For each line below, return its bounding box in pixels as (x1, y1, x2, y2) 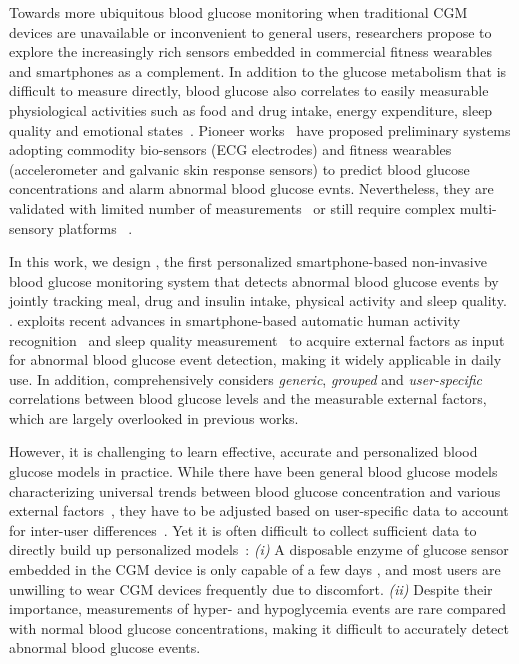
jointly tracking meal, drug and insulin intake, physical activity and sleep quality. (9, 290, 507, 311)
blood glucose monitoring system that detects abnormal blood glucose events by (9, 270, 499, 291)
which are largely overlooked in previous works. (9, 407, 299, 428)
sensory (9, 217, 54, 238)
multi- (459, 197, 497, 218)
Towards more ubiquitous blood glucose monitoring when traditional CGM (9, 2, 468, 22)
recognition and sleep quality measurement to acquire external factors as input (9, 329, 505, 350)
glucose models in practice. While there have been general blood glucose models (9, 461, 498, 482)
